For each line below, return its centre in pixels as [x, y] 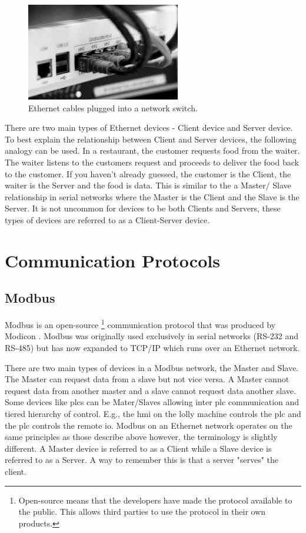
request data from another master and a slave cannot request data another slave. [150, 390]
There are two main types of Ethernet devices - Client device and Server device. [149, 128]
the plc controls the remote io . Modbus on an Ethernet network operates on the [149, 425]
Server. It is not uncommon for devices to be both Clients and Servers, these [143, 208]
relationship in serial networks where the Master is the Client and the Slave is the [152, 196]
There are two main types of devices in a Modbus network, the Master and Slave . [152, 367]
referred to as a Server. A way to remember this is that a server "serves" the [142, 460]
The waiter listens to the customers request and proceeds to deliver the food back [152, 162]
